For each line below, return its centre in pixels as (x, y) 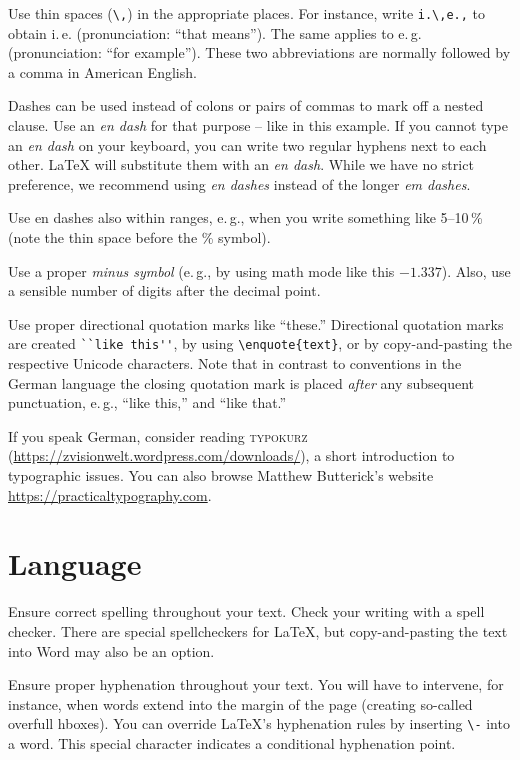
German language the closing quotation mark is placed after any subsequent (241, 382)
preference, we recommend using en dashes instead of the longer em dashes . (239, 183)
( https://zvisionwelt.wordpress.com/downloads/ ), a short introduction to (231, 455)
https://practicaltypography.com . (110, 494)
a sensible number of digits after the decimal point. (164, 290)
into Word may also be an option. (111, 650)
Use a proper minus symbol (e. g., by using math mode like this (201, 270)
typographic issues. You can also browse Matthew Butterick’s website (221, 475)
